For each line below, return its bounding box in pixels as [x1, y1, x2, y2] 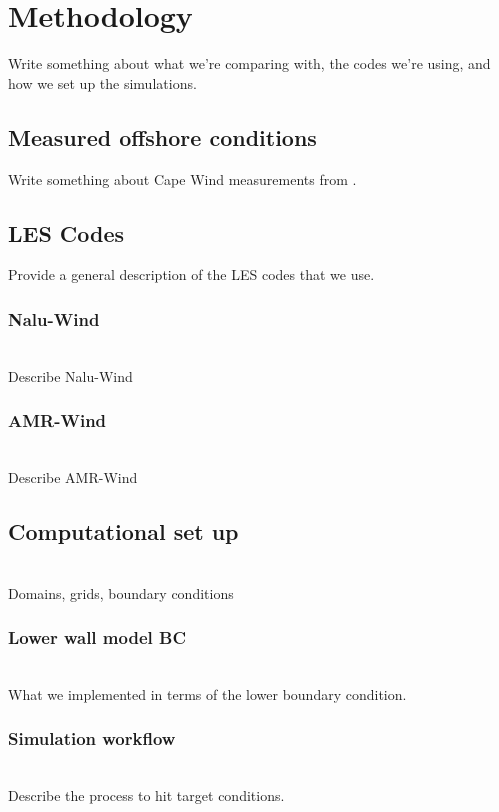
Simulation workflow [8, 726, 176, 751]
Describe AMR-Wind [8, 467, 138, 488]
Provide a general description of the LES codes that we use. [8, 264, 375, 285]
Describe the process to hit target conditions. [8, 785, 285, 806]
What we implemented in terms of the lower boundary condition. [8, 683, 407, 704]
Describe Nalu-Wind [8, 365, 133, 386]
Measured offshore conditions [8, 121, 317, 152]
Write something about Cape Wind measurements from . [8, 168, 357, 189]
